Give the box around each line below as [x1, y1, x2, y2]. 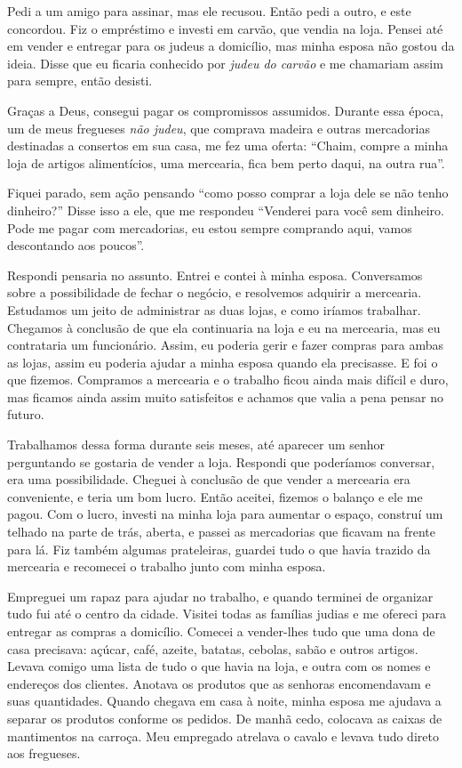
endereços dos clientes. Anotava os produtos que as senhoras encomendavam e [7, 674, 431, 692]
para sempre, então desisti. [7, 71, 153, 90]
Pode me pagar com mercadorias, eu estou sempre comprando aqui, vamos [7, 218, 412, 237]
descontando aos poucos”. [7, 236, 145, 255]
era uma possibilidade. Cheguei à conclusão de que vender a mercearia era [7, 470, 410, 489]
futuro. [7, 405, 44, 424]
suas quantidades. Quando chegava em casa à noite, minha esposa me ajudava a [7, 691, 442, 710]
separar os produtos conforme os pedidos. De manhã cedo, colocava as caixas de [7, 708, 442, 727]
